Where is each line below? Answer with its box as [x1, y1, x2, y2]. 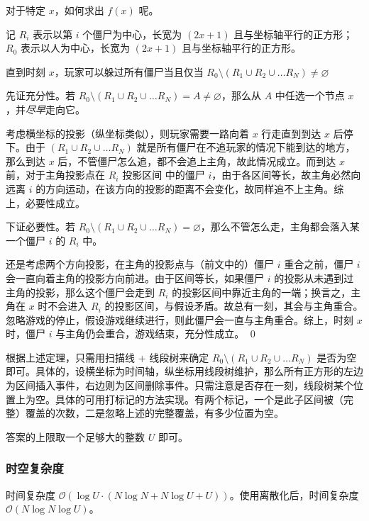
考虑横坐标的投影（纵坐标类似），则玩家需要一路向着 [6, 125, 249, 140]
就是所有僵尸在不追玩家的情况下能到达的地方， [136, 140, 356, 155]
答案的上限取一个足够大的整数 [6, 429, 145, 444]
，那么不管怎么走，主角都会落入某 [200, 219, 360, 234]
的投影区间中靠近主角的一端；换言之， [172, 284, 351, 299]
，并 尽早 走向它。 [6, 101, 85, 116]
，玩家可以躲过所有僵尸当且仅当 [54, 64, 204, 79]
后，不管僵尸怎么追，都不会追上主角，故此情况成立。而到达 [57, 153, 336, 168]
